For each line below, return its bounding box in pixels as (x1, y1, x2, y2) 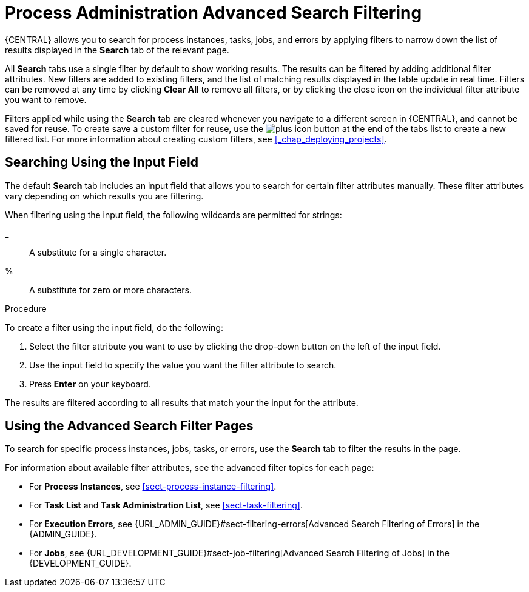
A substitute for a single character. (29, 247, 167, 258)
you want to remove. (5, 94, 87, 105)
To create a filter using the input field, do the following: (5, 322, 223, 333)
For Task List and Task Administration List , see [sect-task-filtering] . (29, 500, 303, 511)
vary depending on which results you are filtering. (5, 190, 204, 201)
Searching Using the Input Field (5, 155, 198, 170)
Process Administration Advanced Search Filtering (5, 2, 422, 23)
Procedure (5, 303, 47, 314)
